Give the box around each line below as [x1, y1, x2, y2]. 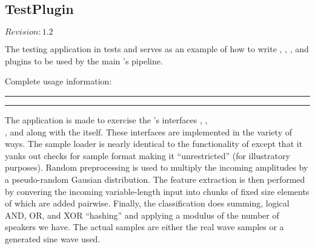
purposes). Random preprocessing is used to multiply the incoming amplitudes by [5, 161, 308, 174]
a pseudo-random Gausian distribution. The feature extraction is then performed [5, 172, 305, 185]
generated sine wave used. [5, 232, 101, 245]
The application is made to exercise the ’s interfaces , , [5, 113, 208, 126]
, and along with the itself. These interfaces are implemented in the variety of [5, 125, 292, 138]
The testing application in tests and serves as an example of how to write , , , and [5, 43, 309, 55]
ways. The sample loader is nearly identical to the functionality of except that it [5, 137, 303, 150]
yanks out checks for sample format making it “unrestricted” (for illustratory [5, 149, 290, 162]
